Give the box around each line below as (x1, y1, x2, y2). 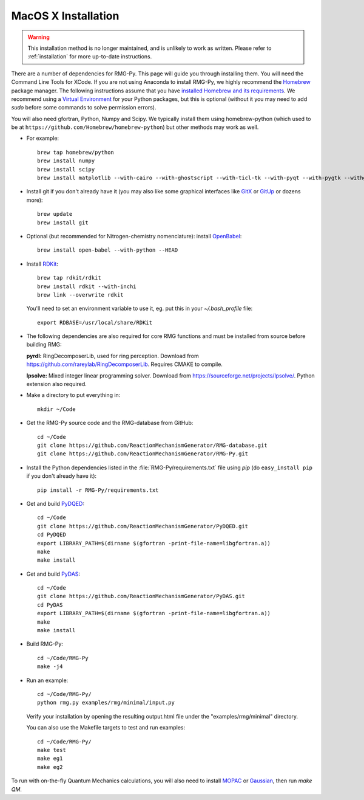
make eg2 (37, 764, 63, 770)
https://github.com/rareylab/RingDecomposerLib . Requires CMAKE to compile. (26, 360, 223, 368)
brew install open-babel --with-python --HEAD (37, 247, 178, 253)
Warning (27, 33, 50, 41)
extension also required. (26, 381, 87, 388)
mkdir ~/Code (37, 405, 76, 413)
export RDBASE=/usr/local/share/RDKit (37, 319, 153, 326)
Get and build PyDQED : (26, 500, 85, 507)
